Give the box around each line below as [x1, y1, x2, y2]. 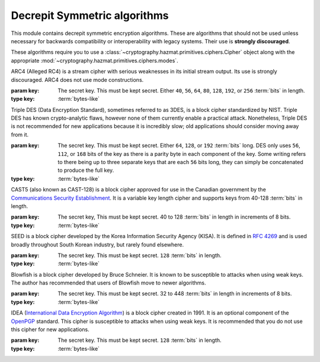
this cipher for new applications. [11, 326, 89, 333]
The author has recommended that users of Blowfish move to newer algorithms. [11, 279, 206, 287]
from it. [11, 131, 29, 138]
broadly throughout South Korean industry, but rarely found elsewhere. [11, 241, 184, 248]
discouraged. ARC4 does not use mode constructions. [11, 76, 144, 83]
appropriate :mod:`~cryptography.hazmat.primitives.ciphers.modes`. [11, 57, 178, 64]
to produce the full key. [57, 166, 114, 174]
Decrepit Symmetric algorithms [11, 9, 169, 22]
